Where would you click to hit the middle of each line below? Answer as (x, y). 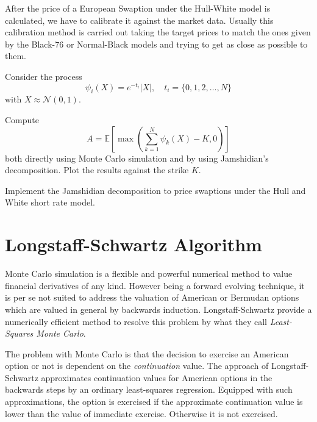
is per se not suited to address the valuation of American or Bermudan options (152, 297)
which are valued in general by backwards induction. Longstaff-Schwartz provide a (158, 309)
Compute (22, 120)
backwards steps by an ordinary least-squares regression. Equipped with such (149, 389)
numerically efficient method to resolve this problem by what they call (136, 321)
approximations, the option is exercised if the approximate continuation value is (154, 402)
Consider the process (44, 76)
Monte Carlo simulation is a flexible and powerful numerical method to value (149, 274)
